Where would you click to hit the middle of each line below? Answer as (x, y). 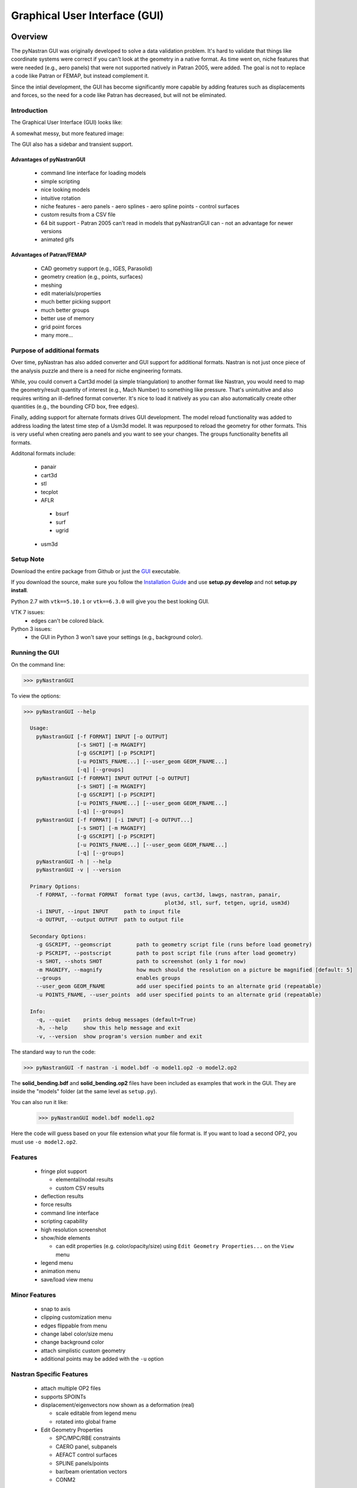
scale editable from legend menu (96, 1413)
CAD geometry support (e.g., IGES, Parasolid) (97, 268)
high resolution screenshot (73, 1230)
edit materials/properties (71, 293)
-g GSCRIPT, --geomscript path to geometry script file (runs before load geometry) (174, 945)
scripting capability (64, 1221)
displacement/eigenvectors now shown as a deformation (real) (118, 1405)
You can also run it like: (40, 1102)
